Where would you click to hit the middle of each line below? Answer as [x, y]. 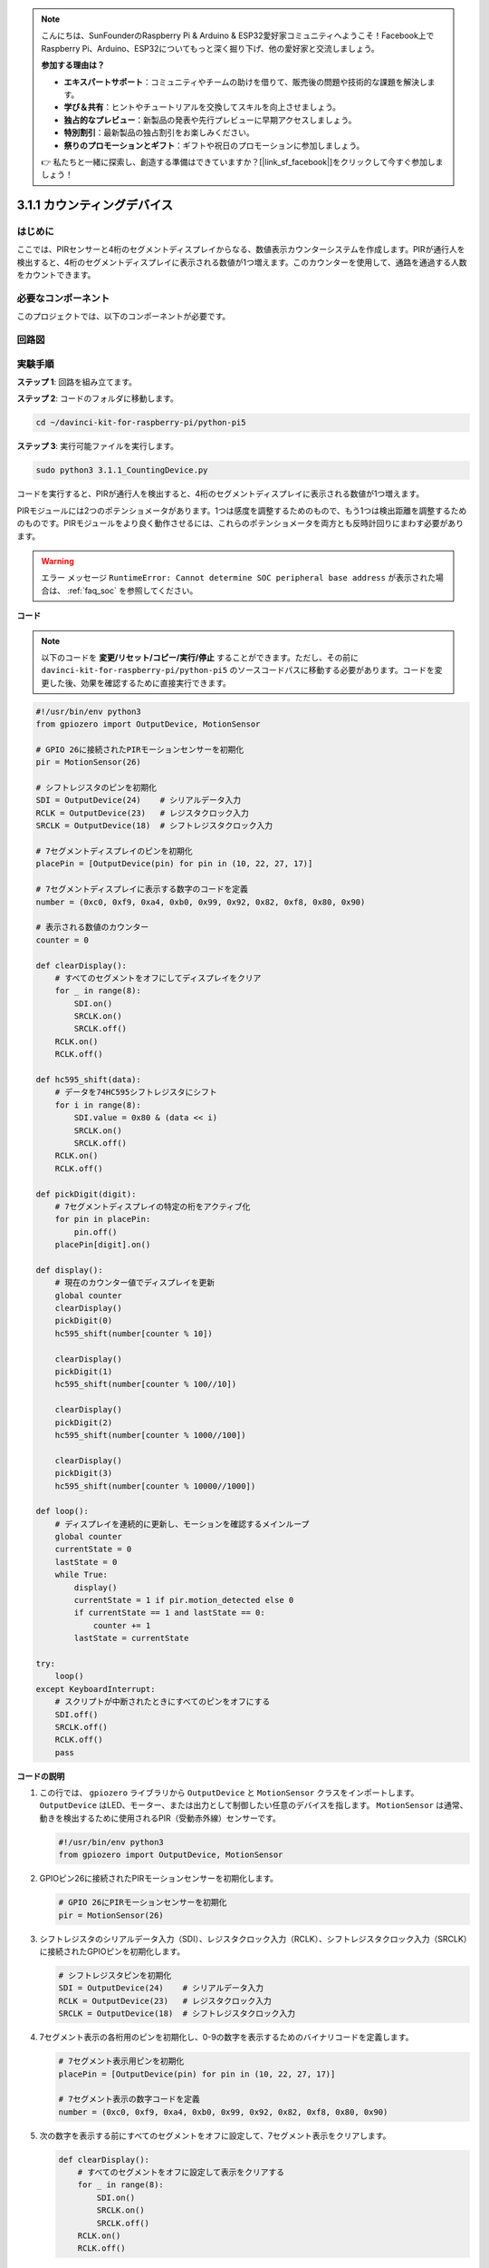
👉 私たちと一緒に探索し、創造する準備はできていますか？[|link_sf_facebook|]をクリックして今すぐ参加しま [242, 161]
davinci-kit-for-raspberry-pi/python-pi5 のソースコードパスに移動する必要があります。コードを [238, 670]
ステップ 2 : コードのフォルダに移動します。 [97, 398]
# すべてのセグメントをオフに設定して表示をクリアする [181, 2172]
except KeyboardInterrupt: [96, 1689]
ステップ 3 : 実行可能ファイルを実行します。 [97, 446]
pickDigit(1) [84, 1371]
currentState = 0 [93, 1549]
